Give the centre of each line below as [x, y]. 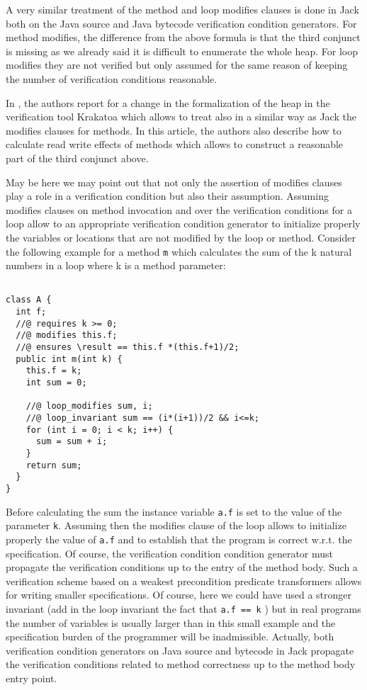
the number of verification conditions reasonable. [112, 78]
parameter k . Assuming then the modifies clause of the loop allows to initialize [176, 525]
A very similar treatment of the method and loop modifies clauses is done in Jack [182, 9]
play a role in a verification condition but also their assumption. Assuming [167, 196]
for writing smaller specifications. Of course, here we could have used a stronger [179, 595]
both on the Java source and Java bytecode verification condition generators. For [181, 23]
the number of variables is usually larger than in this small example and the [171, 622]
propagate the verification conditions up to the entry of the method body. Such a [182, 567]
